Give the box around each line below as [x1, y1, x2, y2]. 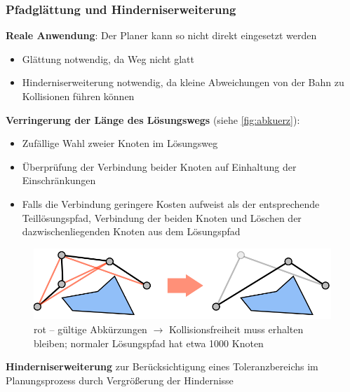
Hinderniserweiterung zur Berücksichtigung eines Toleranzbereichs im [6, 359, 318, 374]
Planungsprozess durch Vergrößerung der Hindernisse [6, 372, 234, 387]
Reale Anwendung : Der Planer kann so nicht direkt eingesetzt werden [6, 28, 317, 43]
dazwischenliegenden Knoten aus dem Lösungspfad [22, 224, 241, 239]
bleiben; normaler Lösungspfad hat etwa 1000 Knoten [34, 335, 264, 350]
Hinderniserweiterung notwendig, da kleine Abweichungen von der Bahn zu [22, 75, 344, 90]
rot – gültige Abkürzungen [34, 321, 147, 336]
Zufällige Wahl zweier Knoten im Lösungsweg [22, 136, 218, 150]
